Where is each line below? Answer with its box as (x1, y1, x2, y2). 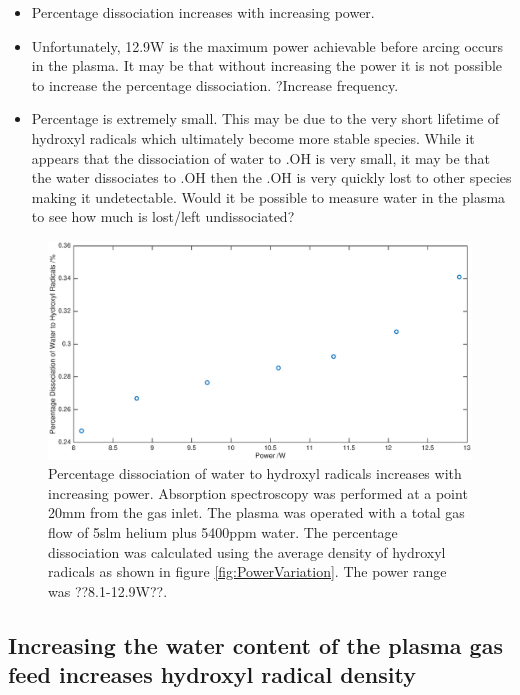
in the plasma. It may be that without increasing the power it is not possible (31, 55, 503, 76)
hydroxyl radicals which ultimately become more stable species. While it (31, 127, 475, 148)
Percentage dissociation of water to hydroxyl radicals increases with (48, 463, 462, 484)
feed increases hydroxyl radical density (8, 659, 416, 690)
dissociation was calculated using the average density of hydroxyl (48, 541, 446, 562)
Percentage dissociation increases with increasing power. (31, 2, 375, 22)
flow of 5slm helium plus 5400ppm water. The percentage (48, 521, 398, 542)
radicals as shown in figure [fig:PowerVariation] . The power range (48, 561, 447, 582)
